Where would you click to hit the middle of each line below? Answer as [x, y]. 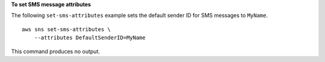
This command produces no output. [56, 51]
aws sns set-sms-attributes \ [67, 29]
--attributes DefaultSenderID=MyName [90, 38]
